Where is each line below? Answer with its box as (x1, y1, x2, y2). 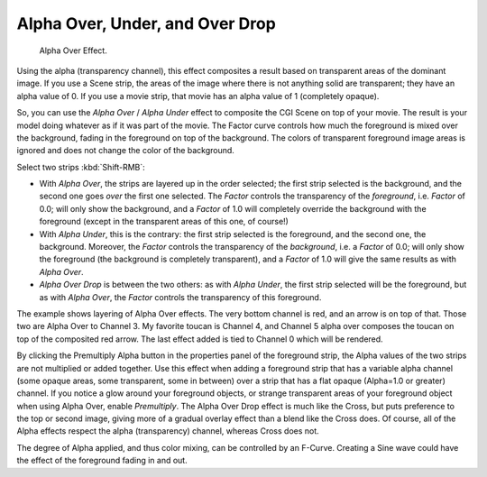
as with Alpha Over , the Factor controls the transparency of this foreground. (39, 291, 322, 302)
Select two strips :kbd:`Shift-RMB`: (16, 161, 146, 172)
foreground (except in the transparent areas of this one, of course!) (39, 216, 289, 227)
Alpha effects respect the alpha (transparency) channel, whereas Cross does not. (16, 426, 319, 436)
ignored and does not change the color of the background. (16, 145, 234, 156)
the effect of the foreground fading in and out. (16, 455, 188, 466)
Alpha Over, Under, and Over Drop (16, 14, 277, 33)
